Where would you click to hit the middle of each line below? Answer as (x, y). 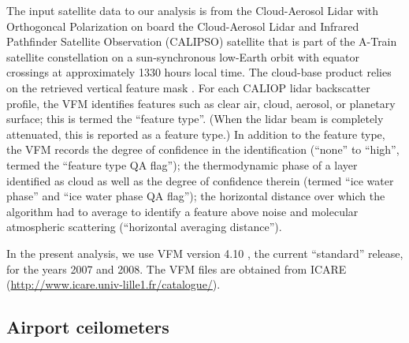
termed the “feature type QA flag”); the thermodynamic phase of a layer (182, 164)
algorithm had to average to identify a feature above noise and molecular (182, 211)
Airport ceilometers (88, 327)
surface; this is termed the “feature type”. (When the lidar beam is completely (195, 119)
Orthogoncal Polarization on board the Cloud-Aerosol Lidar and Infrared (183, 26)
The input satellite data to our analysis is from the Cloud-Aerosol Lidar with (193, 10)
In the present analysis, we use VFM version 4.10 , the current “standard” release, (205, 253)
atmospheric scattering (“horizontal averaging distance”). (144, 227)
